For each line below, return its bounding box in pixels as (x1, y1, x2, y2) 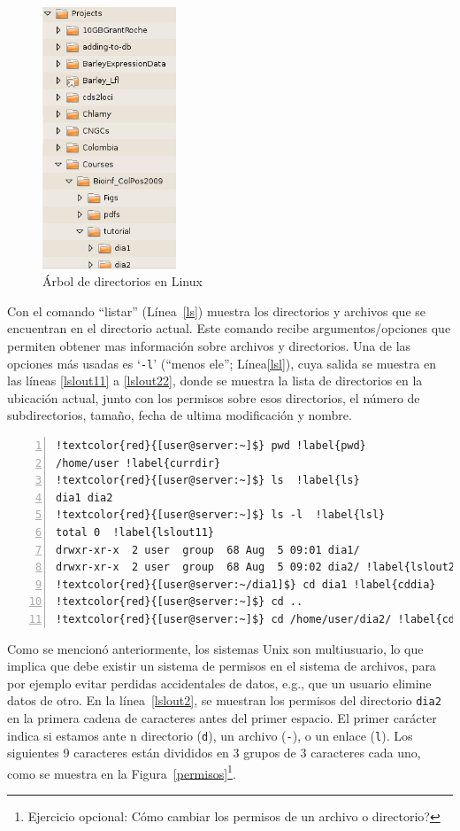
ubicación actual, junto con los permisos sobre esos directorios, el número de (7, 388, 420, 407)
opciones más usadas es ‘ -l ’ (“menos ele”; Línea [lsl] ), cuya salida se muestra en (7, 353, 437, 372)
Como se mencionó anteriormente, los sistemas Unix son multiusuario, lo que (7, 639, 424, 657)
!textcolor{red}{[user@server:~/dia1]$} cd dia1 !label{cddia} (56, 578, 436, 591)
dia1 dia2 (56, 491, 113, 504)
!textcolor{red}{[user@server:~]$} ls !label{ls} (56, 474, 360, 487)
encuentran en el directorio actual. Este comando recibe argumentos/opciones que (7, 319, 451, 338)
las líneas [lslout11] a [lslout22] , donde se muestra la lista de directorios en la (7, 371, 423, 390)
